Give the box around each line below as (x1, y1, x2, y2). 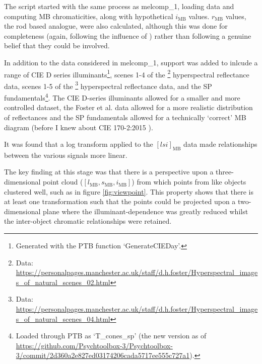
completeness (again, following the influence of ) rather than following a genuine (4, 30, 251, 41)
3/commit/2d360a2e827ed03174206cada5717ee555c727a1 (16, 350, 190, 360)
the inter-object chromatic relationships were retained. (4, 216, 172, 226)
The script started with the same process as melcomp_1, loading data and (4, 1, 234, 11)
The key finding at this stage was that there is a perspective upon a (4, 166, 214, 177)
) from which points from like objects (132, 176, 246, 187)
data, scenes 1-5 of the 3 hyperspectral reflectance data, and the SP (4, 79, 212, 91)
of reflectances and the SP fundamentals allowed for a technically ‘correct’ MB (4, 112, 246, 122)
